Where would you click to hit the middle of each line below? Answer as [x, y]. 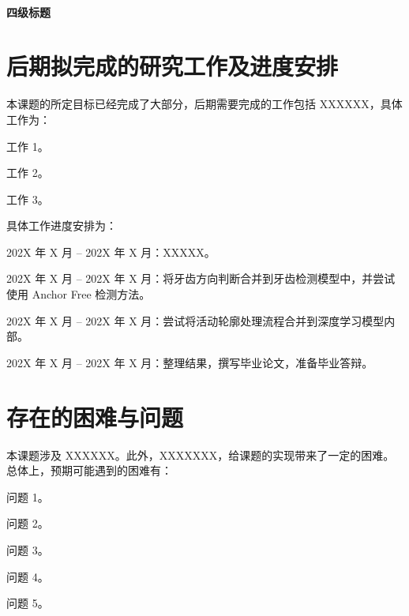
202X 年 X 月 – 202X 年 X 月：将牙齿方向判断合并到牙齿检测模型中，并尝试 [201, 278]
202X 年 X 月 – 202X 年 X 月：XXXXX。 [111, 252]
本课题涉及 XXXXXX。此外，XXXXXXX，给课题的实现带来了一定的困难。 [201, 454]
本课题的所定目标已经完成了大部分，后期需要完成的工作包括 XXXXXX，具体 [204, 104]
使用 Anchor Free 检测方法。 [79, 294]
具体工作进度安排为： [62, 225]
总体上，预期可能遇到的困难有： [89, 470]
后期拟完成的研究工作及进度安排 [173, 66]
